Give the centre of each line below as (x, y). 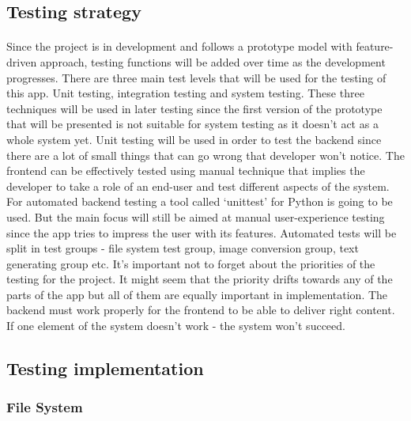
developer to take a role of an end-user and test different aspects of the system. (198, 186)
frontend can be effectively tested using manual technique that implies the (186, 171)
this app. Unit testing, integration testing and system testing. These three (185, 93)
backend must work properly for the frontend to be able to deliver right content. (201, 310)
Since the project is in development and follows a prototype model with (179, 46)
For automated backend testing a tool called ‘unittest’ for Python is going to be (200, 201)
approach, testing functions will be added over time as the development (213, 61)
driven (22, 61)
